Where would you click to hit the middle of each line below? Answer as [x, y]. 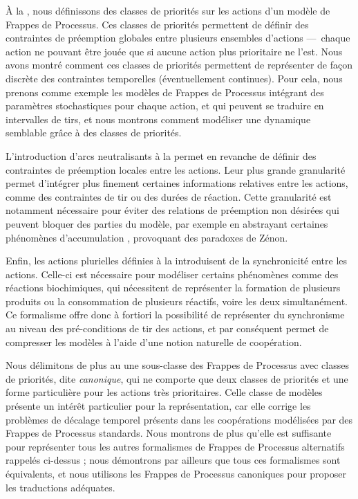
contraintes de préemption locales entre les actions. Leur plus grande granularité [176, 169]
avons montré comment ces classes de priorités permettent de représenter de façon [179, 65]
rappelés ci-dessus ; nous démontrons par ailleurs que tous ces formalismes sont [173, 460]
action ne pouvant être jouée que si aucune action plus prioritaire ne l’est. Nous [174, 51]
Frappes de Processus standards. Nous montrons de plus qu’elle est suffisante [169, 433]
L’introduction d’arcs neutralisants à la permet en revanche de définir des [161, 155]
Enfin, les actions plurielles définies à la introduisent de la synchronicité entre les [177, 261]
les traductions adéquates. [60, 487]
